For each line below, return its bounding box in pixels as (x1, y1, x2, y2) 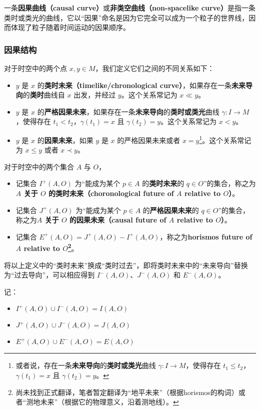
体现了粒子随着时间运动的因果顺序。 (10, 22, 130, 32)
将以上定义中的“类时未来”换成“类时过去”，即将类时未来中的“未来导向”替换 (4, 259, 248, 270)
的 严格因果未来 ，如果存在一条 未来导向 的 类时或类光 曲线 (37, 106, 219, 116)
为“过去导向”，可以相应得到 (4, 269, 95, 280)
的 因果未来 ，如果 (37, 134, 93, 145)
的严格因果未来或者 (117, 134, 180, 145)
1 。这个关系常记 (199, 133, 251, 145)
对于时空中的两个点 (4, 63, 67, 73)
